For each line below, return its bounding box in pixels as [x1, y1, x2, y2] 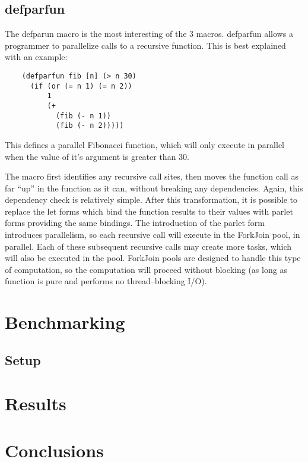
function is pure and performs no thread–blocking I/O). [5, 275, 207, 287]
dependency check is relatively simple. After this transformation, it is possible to [5, 193, 298, 206]
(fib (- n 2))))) [55, 121, 124, 130]
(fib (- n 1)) [55, 111, 111, 120]
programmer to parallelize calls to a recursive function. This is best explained [5, 39, 286, 51]
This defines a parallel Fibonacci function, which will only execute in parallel [5, 138, 285, 150]
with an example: [5, 51, 68, 63]
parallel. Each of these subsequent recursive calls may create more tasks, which [5, 240, 292, 252]
